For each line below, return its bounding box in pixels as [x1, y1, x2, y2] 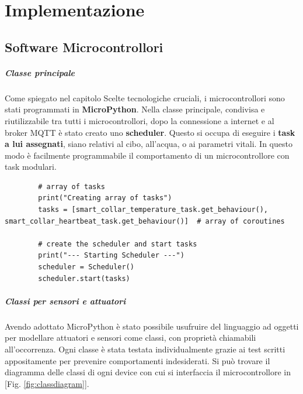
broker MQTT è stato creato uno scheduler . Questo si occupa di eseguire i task [5, 126, 295, 138]
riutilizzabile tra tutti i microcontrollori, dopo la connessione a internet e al [5, 114, 274, 126]
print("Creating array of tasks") [38, 194, 172, 203]
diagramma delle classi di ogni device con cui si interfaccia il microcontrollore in [5, 366, 291, 378]
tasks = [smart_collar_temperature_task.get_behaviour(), [38, 205, 269, 214]
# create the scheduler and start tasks [38, 239, 197, 248]
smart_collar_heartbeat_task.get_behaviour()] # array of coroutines [5, 217, 285, 225]
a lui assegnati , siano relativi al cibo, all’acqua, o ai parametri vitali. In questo [5, 138, 292, 150]
